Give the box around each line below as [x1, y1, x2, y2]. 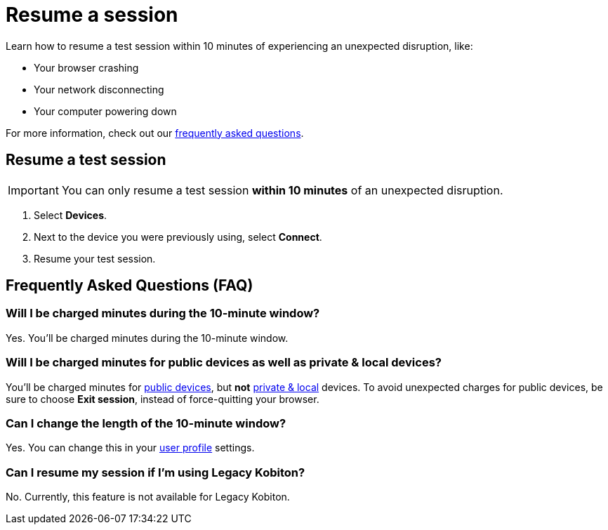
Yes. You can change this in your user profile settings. [6, 442, 255, 454]
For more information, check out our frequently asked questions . [6, 126, 304, 139]
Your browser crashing [34, 61, 139, 74]
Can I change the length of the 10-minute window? [6, 416, 286, 430]
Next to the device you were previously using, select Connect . [34, 230, 322, 243]
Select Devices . [34, 208, 107, 221]
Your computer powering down [34, 105, 177, 117]
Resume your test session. [34, 252, 156, 265]
